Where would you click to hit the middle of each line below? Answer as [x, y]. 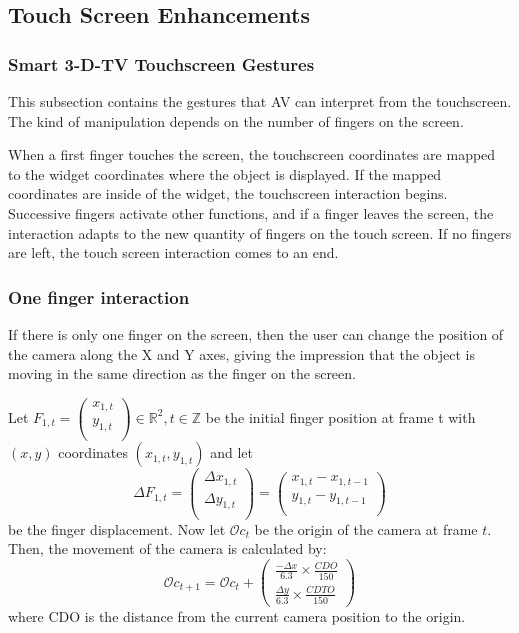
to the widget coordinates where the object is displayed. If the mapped [225, 173]
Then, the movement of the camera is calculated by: [167, 548]
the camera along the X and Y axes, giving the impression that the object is [242, 353]
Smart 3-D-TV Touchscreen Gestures [161, 63]
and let [231, 452]
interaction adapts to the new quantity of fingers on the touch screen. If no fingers [260, 232]
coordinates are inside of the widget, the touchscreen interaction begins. [228, 193]
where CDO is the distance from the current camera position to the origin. [237, 616]
